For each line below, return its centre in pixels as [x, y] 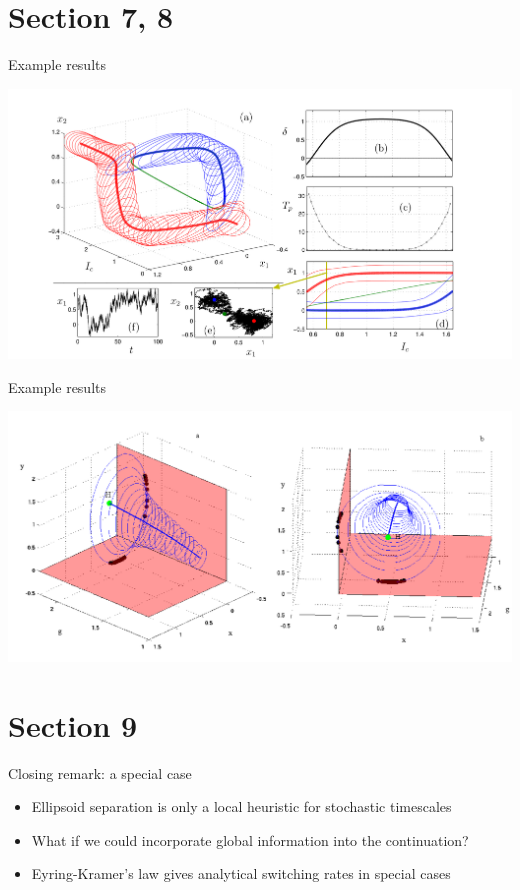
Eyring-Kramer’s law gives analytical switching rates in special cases [241, 873]
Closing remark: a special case [100, 772]
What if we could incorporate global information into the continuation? [250, 839]
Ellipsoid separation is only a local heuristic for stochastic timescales [241, 806]
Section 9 [73, 724]
